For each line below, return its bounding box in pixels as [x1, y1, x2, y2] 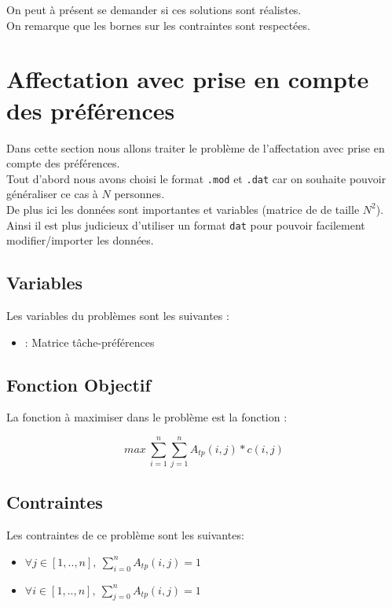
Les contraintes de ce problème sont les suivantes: [6, 527, 244, 543]
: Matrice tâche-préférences [24, 333, 155, 350]
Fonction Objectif [6, 372, 151, 396]
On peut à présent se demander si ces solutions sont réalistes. [6, 2, 302, 17]
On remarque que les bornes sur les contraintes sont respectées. [6, 17, 310, 33]
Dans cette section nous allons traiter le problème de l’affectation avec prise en [6, 139, 385, 156]
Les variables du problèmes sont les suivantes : [6, 307, 229, 323]
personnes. [114, 186, 165, 202]
